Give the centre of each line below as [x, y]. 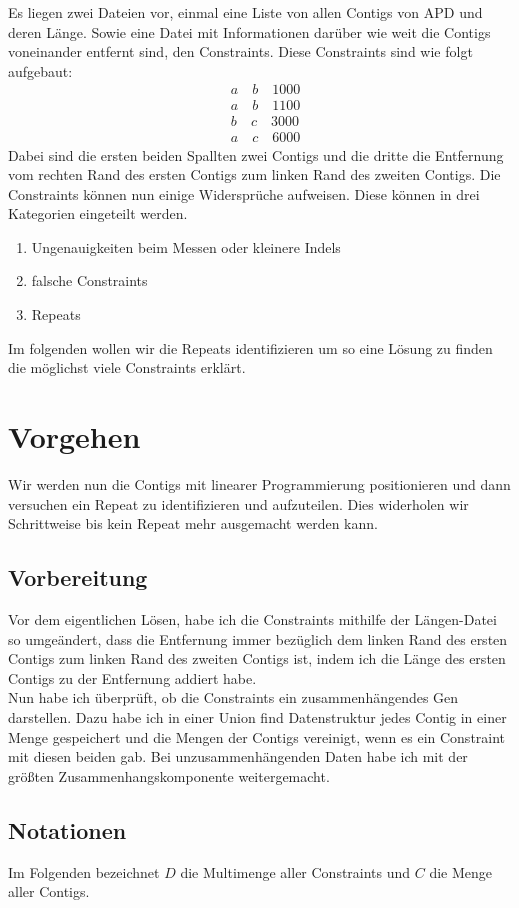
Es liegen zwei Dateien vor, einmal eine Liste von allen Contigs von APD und [245, 12]
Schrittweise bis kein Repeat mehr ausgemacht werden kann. [193, 523]
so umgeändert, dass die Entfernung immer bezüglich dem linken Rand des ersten [258, 638]
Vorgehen [74, 436]
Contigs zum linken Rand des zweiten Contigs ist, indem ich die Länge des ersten [257, 658]
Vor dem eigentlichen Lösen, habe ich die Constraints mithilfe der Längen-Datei [252, 618]
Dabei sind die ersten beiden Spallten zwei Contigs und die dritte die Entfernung [256, 154]
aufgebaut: [40, 70]
